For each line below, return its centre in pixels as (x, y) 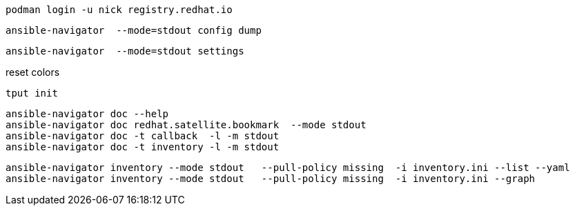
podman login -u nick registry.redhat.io (119, 10)
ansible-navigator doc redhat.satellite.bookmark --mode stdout (186, 125)
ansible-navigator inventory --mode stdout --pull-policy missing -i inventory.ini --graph (271, 179)
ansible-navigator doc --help (87, 114)
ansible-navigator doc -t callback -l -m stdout (143, 136)
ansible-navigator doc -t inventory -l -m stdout (143, 147)
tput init (32, 93)
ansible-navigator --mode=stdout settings (125, 51)
